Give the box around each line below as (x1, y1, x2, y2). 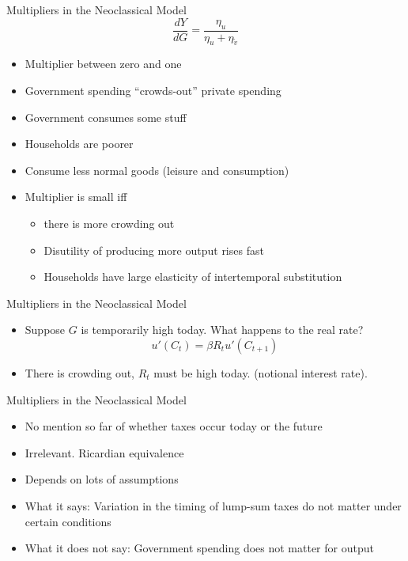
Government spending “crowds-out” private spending (25, 82, 281, 99)
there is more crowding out (43, 215, 175, 232)
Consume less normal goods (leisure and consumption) (25, 161, 289, 178)
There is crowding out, (25, 364, 135, 381)
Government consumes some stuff (25, 108, 187, 125)
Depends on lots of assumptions (25, 471, 179, 487)
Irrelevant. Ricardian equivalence (25, 444, 184, 461)
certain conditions (25, 513, 111, 529)
